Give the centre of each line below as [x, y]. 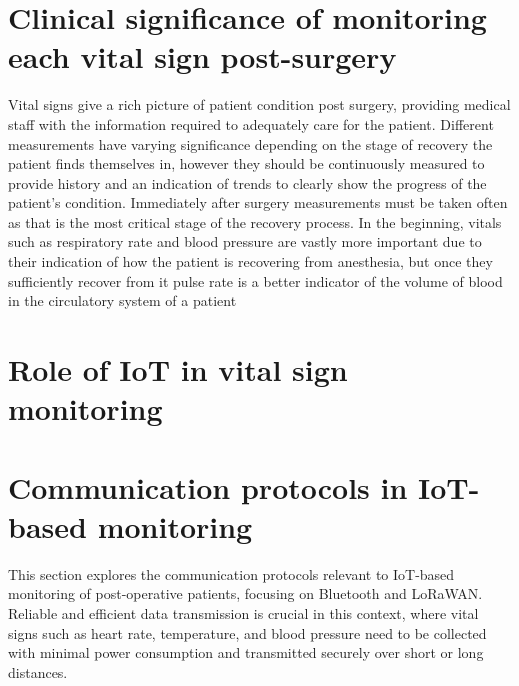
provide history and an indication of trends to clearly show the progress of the [247, 182]
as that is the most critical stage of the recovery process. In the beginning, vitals [255, 221]
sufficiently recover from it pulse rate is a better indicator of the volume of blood [255, 280]
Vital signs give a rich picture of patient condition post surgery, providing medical [259, 104]
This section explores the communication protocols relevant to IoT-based [231, 573]
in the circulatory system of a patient [122, 300]
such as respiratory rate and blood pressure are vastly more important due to [245, 241]
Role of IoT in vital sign [178, 369]
